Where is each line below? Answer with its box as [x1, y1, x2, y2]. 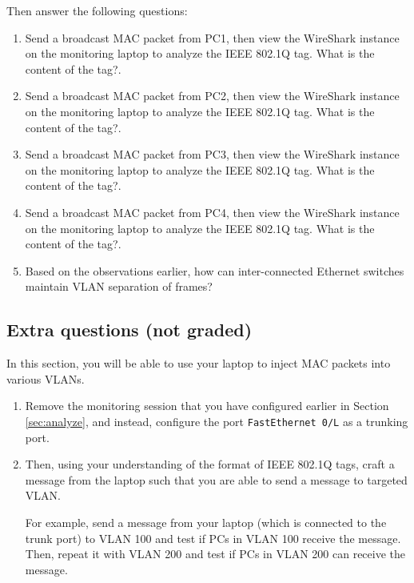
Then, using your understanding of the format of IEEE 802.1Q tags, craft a [25, 456, 395, 472]
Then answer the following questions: [6, 2, 188, 18]
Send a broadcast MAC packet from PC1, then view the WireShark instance [25, 29, 400, 46]
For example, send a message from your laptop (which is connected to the [25, 513, 387, 530]
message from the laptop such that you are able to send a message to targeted [25, 471, 408, 488]
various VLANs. [6, 370, 85, 387]
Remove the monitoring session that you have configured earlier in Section [25, 397, 389, 414]
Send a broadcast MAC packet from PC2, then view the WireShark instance [25, 87, 400, 104]
